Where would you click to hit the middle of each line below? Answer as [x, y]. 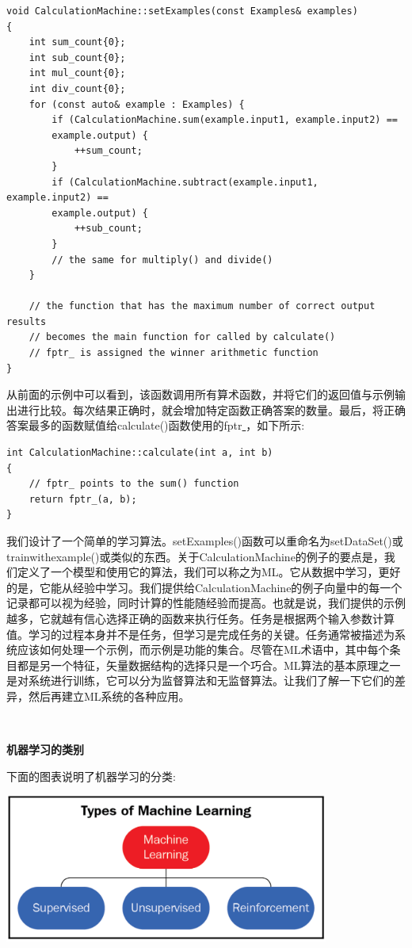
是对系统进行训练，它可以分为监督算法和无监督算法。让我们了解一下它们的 [200, 680]
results [27, 321]
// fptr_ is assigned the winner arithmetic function [174, 353]
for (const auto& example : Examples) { [137, 104]
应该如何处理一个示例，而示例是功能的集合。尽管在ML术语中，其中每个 [203, 650]
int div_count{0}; [77, 88]
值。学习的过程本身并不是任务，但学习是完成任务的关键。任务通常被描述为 [200, 634]
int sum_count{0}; [77, 42]
